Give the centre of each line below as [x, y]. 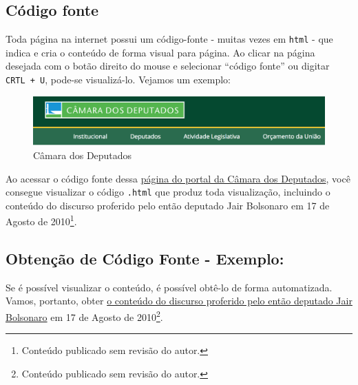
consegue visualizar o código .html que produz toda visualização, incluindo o [168, 192]
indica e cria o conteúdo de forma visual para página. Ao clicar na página [160, 52]
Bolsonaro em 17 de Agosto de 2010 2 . [84, 316]
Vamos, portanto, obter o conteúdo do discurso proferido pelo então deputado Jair [179, 301]
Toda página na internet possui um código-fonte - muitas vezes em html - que [169, 39]
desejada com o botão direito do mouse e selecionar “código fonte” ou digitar [168, 66]
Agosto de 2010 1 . [41, 220]
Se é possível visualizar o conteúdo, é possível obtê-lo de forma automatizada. [169, 287]
